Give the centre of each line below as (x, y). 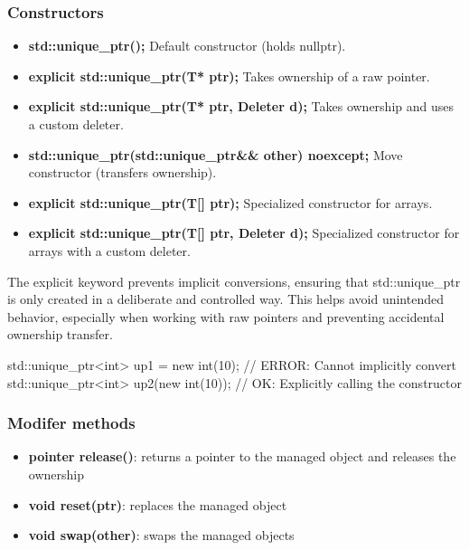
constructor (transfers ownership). (122, 172)
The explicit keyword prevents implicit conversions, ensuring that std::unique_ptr (234, 281)
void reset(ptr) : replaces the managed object (158, 504)
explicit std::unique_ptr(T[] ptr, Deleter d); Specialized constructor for (244, 233)
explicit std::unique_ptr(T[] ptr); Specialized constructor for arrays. (230, 202)
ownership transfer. (60, 334)
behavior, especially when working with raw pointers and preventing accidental (226, 316)
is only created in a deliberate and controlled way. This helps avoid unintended (225, 299)
